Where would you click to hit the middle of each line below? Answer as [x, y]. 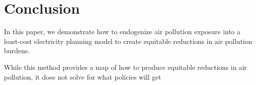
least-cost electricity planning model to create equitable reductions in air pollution [128, 41]
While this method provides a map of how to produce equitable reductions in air [126, 67]
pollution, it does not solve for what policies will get [83, 76]
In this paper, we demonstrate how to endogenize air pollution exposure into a [122, 32]
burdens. [17, 51]
